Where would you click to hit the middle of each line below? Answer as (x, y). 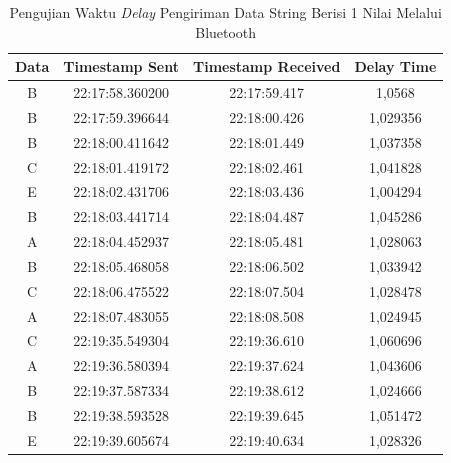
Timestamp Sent (121, 66)
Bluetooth (226, 31)
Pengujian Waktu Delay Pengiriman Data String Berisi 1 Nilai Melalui (225, 12)
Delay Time (395, 66)
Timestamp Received (266, 66)
